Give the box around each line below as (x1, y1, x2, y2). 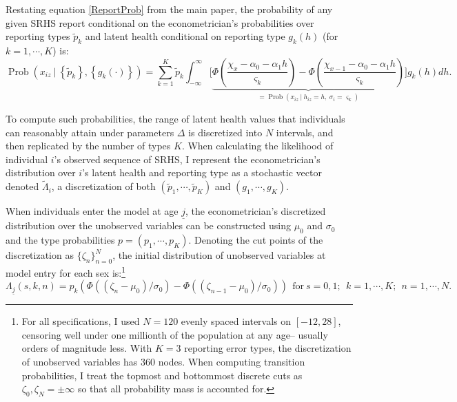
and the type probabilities (6, 233, 115, 247)
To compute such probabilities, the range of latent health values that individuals (6, 112, 345, 126)
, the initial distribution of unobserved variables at (112, 248, 326, 262)
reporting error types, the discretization (184, 341, 352, 355)
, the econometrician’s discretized (185, 204, 326, 218)
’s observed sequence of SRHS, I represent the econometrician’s (54, 151, 321, 166)
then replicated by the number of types (6, 138, 171, 153)
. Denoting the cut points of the (188, 233, 323, 247)
